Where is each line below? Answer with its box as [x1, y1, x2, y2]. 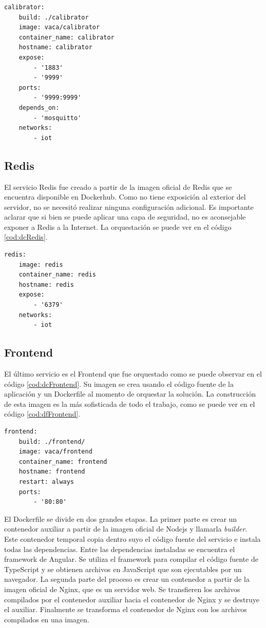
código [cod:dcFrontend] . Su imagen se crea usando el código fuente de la [4, 378, 234, 389]
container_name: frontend [18, 458, 107, 465]
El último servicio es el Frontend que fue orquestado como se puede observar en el [4, 368, 262, 379]
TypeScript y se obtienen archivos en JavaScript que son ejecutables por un [4, 563, 242, 574]
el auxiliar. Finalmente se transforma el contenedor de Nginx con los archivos [4, 604, 247, 615]
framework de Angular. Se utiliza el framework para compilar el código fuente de [4, 554, 258, 564]
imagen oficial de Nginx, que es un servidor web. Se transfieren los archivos [4, 583, 240, 594]
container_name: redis [18, 271, 96, 279]
